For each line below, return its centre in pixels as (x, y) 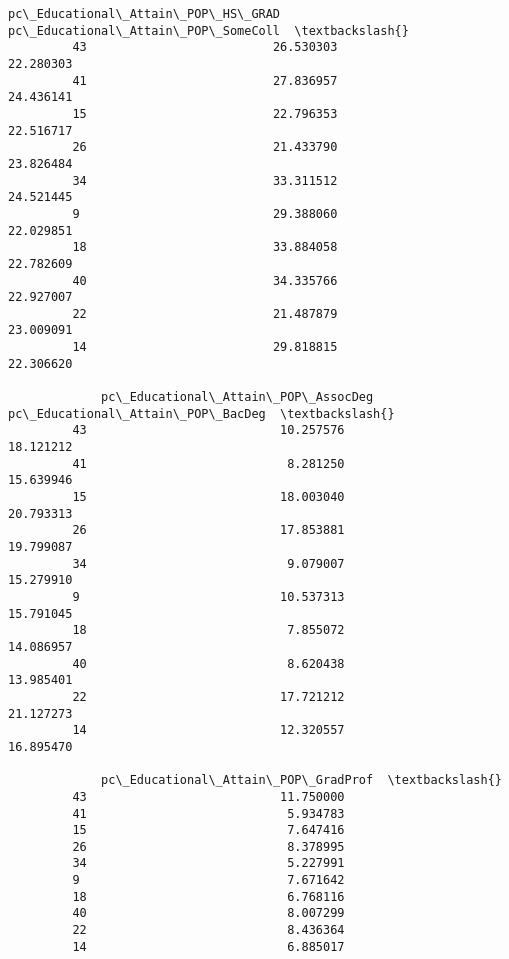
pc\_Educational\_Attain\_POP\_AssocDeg (237, 397)
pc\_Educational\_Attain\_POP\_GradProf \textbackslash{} (301, 780)
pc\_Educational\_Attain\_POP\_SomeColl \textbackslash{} (208, 30)
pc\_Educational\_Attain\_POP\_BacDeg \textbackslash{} (201, 413)
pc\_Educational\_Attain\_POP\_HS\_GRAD (144, 14)
